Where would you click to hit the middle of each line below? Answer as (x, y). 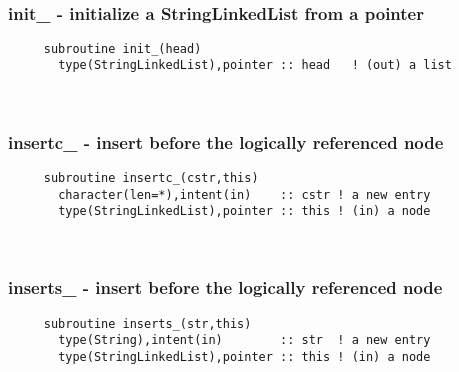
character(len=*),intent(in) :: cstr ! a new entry (244, 194)
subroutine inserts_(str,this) (147, 323)
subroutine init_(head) (122, 48)
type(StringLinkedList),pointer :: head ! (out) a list (255, 65)
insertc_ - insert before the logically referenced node (226, 141)
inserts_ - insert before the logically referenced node (225, 287)
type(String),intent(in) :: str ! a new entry (244, 340)
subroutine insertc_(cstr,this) (151, 177)
